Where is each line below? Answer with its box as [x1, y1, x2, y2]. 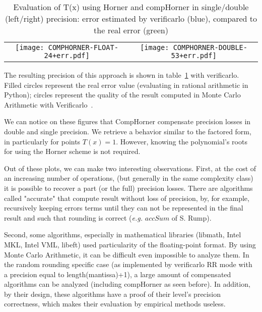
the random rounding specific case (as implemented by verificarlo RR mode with [4, 259, 252, 270]
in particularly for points [4, 136, 81, 146]
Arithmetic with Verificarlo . [4, 99, 93, 110]
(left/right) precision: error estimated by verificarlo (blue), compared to [5, 13, 257, 24]
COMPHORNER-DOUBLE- [173, 43, 247, 51]
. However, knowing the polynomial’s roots [116, 136, 247, 146]
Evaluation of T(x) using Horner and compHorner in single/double [13, 1, 249, 13]
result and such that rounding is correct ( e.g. [4, 212, 143, 223]
